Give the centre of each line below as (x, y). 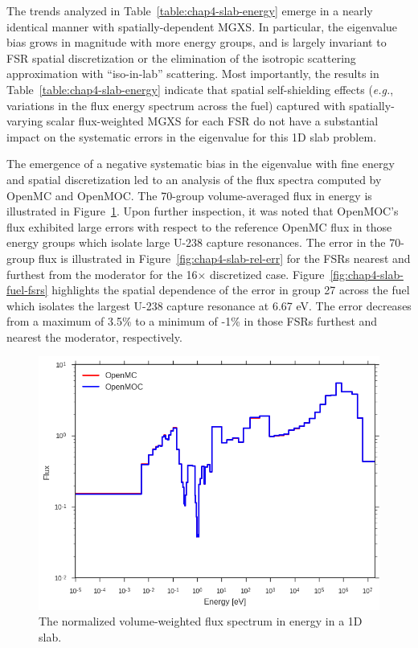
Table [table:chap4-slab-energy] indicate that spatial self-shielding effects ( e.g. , (200, 89)
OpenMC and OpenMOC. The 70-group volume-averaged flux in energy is (189, 195)
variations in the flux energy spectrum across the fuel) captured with (176, 105)
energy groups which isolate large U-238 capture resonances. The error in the (196, 242)
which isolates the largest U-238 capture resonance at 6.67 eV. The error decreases (209, 305)
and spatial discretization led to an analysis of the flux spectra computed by (194, 179)
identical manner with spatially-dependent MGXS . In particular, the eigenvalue (202, 26)
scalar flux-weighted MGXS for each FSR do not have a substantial (212, 121)
